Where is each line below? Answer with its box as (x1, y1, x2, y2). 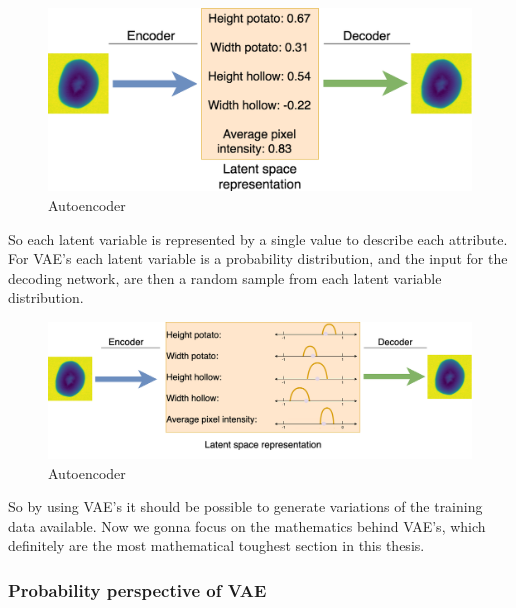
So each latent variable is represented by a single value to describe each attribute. (8, 228, 508, 249)
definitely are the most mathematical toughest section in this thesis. (8, 535, 425, 556)
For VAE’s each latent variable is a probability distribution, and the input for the (8, 248, 508, 269)
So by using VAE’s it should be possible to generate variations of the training (8, 496, 483, 517)
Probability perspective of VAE (8, 577, 267, 602)
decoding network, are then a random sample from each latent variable (8, 267, 442, 288)
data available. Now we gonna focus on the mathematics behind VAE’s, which (8, 515, 486, 536)
